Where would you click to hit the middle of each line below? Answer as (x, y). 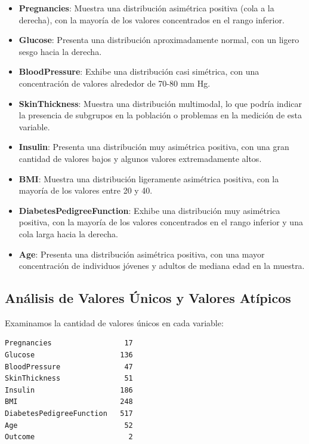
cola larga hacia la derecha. (68, 233)
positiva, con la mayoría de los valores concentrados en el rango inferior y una (161, 222)
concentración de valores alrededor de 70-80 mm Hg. (115, 83)
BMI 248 (69, 402)
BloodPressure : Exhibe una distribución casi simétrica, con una (139, 71)
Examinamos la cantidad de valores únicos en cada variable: (114, 322)
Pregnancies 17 (69, 343)
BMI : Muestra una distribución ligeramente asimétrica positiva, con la (149, 178)
